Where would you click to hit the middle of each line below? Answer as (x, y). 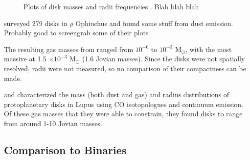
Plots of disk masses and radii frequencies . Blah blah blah (111, 6)
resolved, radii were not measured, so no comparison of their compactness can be (125, 68)
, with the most (209, 49)
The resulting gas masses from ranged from (69, 49)
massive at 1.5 (25, 59)
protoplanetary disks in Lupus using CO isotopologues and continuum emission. (124, 104)
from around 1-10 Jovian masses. (53, 123)
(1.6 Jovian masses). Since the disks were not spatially (163, 59)
